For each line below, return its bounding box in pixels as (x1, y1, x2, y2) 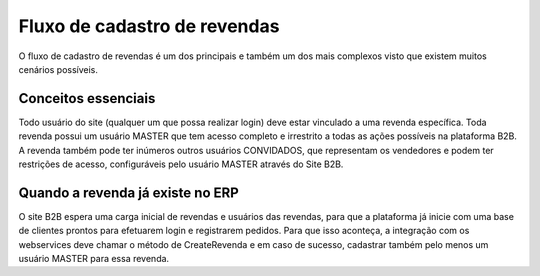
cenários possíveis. (18, 63, 99, 75)
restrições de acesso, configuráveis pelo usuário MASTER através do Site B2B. (18, 158, 344, 170)
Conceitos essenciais (18, 90, 156, 107)
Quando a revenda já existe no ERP (18, 184, 239, 201)
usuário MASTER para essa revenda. (18, 253, 170, 265)
